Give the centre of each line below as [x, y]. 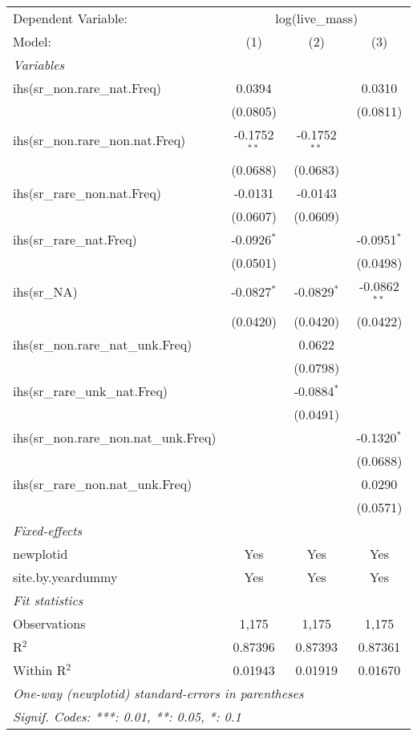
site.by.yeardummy [65, 576]
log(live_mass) [317, 18]
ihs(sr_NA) [45, 292]
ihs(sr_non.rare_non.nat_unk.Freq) [115, 437]
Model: [32, 41]
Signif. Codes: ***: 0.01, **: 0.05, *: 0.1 [127, 716]
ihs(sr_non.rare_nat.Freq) [87, 88]
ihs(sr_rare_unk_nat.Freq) [91, 390]
